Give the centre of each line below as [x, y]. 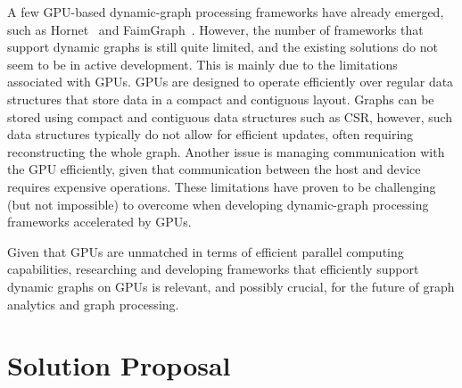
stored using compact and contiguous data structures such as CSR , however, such [230, 116]
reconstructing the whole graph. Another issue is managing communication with [226, 151]
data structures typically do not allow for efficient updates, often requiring [210, 134]
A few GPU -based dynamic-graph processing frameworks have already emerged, [226, 12]
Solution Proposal [119, 365]
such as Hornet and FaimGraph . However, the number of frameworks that [215, 29]
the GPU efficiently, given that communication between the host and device [214, 169]
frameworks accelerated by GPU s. [99, 222]
